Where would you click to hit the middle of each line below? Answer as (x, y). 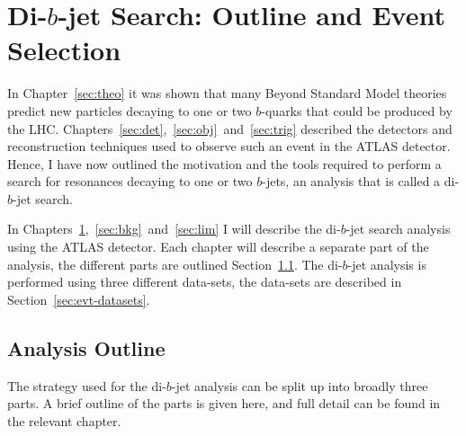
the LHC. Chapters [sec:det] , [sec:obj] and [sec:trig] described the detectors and (230, 128)
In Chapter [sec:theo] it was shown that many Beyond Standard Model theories (227, 93)
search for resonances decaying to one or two (130, 181)
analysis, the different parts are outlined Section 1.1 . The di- (175, 264)
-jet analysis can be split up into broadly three (300, 385)
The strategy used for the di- (87, 385)
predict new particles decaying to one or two (130, 110)
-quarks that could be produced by (357, 110)
